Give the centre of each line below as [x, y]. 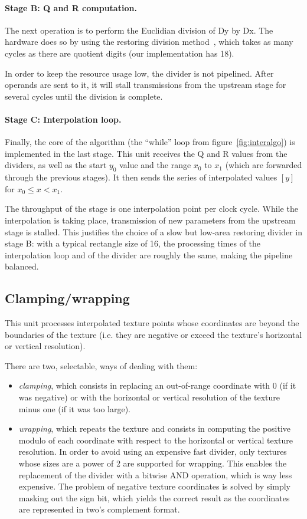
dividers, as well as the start [56, 165]
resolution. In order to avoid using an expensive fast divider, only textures [153, 451]
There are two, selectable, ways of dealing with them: [101, 365]
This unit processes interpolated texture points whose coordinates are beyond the [152, 323]
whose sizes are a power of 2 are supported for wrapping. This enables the [153, 463]
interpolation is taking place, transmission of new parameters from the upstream [150, 220]
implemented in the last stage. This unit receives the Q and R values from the [146, 153]
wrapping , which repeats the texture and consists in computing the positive [155, 428]
